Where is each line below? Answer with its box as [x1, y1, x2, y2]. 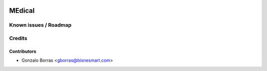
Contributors [9, 48, 37, 54]
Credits [9, 35, 27, 41]
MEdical [9, 6, 35, 15]
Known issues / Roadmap [9, 22, 72, 29]
